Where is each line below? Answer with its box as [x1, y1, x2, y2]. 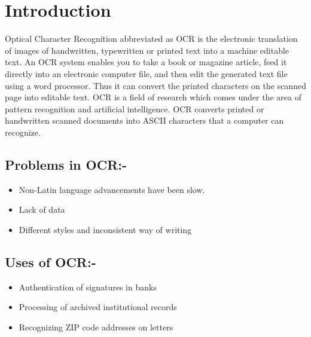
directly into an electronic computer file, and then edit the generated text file [5, 67, 288, 79]
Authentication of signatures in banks [19, 280, 157, 293]
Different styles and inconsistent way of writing [19, 223, 192, 235]
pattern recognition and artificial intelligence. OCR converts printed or [5, 102, 264, 115]
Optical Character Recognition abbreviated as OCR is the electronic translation [5, 32, 298, 45]
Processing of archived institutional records [19, 301, 177, 313]
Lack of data [19, 203, 65, 216]
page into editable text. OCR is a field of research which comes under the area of [5, 91, 301, 103]
